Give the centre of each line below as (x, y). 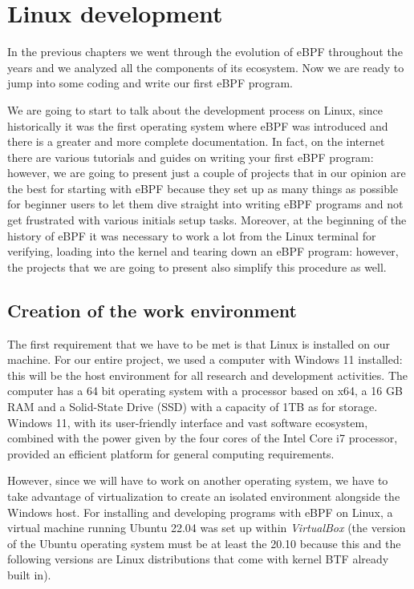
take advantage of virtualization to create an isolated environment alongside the (204, 496)
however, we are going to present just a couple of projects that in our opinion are (207, 173)
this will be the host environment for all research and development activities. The (207, 375)
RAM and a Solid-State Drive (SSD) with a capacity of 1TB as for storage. (193, 407)
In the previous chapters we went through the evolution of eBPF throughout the (205, 52)
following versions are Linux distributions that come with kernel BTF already (198, 559)
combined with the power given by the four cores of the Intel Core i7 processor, (203, 438)
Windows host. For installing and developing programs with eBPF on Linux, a (200, 512)
